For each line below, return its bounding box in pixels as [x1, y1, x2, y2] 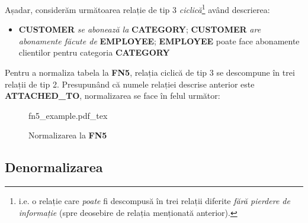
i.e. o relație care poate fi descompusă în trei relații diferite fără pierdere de [18, 195, 290, 207]
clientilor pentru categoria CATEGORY [18, 46, 170, 59]
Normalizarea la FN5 [28, 129, 107, 141]
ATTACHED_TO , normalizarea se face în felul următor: [5, 89, 220, 102]
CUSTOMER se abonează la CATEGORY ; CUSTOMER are [18, 23, 261, 35]
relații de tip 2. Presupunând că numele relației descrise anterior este [5, 77, 255, 90]
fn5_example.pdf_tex [28, 109, 108, 121]
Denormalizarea [5, 158, 103, 176]
